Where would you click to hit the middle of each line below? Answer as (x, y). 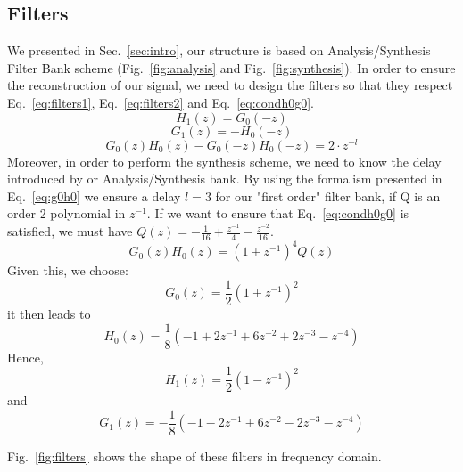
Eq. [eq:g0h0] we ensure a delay (94, 195)
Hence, (25, 357)
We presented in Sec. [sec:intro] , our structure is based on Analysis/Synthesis (219, 50)
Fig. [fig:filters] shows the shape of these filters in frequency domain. (194, 456)
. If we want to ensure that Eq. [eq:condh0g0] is (278, 213)
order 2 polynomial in (66, 213)
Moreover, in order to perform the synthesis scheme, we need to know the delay (224, 161)
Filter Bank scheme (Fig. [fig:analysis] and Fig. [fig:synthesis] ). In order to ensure (231, 67)
